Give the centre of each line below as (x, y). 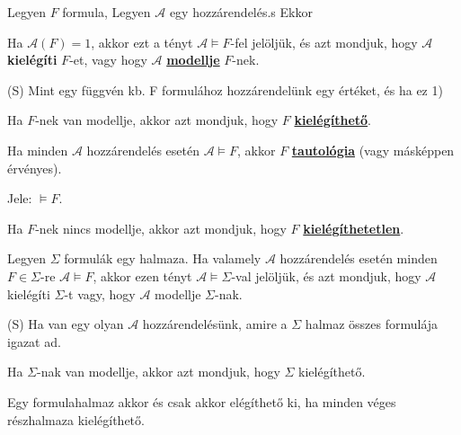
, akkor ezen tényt (142, 275)
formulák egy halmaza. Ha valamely (163, 258)
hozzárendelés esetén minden (359, 258)
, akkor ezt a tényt (142, 42)
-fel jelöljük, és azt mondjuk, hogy (324, 42)
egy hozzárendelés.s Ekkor (241, 12)
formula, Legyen (106, 12)
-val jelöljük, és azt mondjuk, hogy (326, 275)
